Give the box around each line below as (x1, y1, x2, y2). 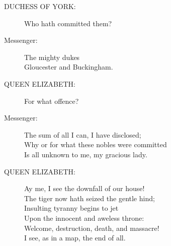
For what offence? (24, 95, 79, 106)
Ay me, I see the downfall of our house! (24, 183, 145, 194)
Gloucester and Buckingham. (24, 61, 113, 72)
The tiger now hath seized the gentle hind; (24, 193, 155, 203)
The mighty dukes (24, 51, 80, 62)
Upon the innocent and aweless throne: (24, 212, 144, 223)
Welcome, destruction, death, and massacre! (24, 222, 159, 233)
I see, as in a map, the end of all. (24, 232, 126, 243)
